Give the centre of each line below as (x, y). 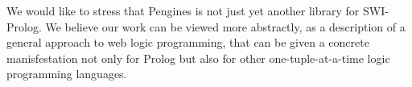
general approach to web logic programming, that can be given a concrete (188, 42)
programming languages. (67, 74)
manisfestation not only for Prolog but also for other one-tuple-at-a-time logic (198, 58)
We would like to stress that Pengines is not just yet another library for (183, 10)
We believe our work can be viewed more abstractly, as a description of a (225, 26)
